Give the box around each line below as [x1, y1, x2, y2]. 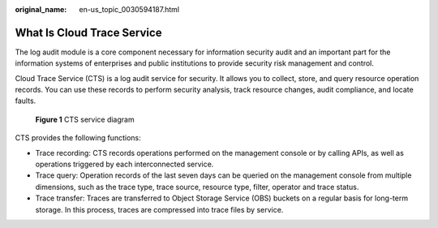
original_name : [15, 5, 67, 14]
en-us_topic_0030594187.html [79, 5, 180, 14]
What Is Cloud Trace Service [15, 25, 162, 40]
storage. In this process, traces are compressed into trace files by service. [35, 204, 284, 214]
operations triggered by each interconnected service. [35, 159, 214, 170]
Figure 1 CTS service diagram [35, 114, 135, 124]
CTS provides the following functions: [15, 133, 141, 143]
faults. [15, 96, 36, 105]
